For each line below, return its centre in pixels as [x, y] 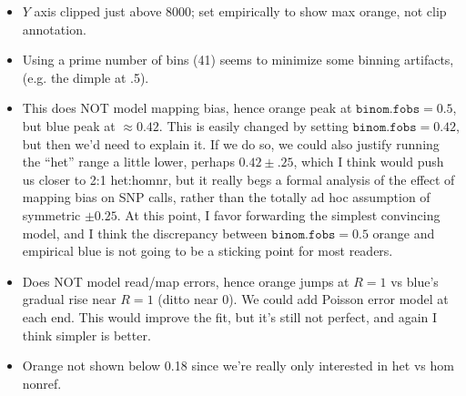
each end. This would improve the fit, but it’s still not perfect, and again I [230, 316]
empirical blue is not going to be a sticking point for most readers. [208, 251]
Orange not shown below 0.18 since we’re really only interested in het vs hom [238, 366]
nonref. [42, 383]
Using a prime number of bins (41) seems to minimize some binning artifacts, [238, 60]
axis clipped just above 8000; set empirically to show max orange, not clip [240, 11]
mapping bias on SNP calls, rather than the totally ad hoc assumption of [226, 197]
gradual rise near [69, 299]
